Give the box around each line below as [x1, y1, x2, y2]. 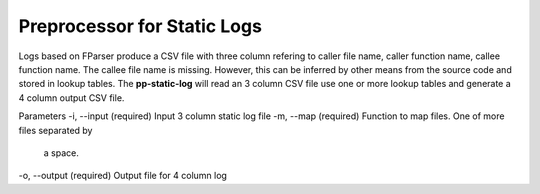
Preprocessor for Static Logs [18, 15, 262, 37]
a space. [43, 146, 79, 159]
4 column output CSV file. [18, 91, 125, 104]
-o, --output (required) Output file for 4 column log [18, 170, 227, 182]
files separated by [18, 124, 93, 136]
